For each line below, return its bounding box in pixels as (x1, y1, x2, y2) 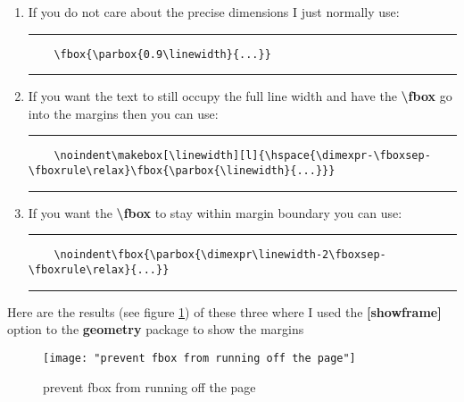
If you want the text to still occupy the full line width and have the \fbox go (28, 87, 452, 105)
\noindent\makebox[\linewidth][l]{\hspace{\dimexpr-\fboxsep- (54, 149, 431, 163)
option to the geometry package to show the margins (7, 320, 304, 339)
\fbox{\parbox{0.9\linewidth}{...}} (54, 47, 271, 61)
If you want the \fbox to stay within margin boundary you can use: (28, 203, 402, 222)
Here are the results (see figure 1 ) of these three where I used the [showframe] (7, 302, 442, 321)
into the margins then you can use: (28, 104, 219, 122)
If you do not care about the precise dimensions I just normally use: (28, 3, 400, 21)
